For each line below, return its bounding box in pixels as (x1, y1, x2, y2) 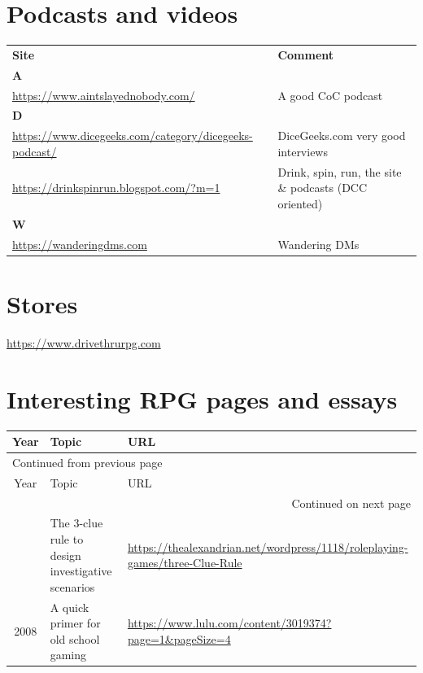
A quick (50, 598, 89, 615)
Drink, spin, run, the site (277, 163, 402, 180)
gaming (50, 646, 87, 663)
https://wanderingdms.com (12, 235, 147, 252)
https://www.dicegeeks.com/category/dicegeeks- (12, 127, 253, 144)
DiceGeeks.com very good (277, 127, 406, 144)
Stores (7, 286, 78, 320)
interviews (277, 142, 328, 160)
